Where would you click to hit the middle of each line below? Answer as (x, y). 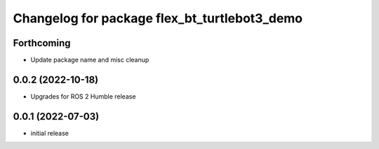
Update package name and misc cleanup (90, 60)
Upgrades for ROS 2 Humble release (83, 96)
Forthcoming (42, 43)
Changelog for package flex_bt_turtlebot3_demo (158, 18)
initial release (50, 133)
